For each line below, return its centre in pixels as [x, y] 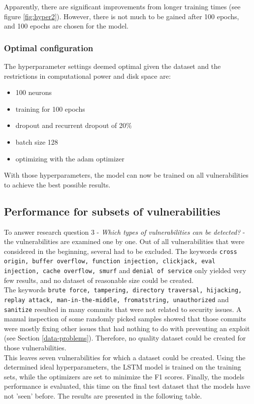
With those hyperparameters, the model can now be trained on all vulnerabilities [126, 175]
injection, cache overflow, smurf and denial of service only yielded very [125, 270]
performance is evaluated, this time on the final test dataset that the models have [127, 386]
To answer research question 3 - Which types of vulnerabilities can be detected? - [125, 232]
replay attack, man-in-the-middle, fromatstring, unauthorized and [116, 299]
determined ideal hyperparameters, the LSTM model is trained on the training [123, 367]
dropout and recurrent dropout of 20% [74, 125]
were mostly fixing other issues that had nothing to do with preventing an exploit [127, 328]
